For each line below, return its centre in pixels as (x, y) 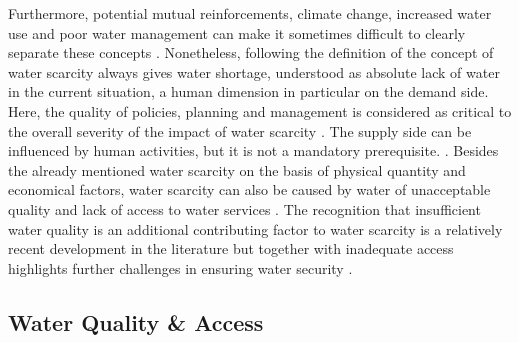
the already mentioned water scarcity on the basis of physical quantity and (237, 169)
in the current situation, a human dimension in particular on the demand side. (248, 91)
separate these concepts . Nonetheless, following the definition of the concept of (251, 52)
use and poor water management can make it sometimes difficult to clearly (237, 32)
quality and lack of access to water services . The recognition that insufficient (244, 208)
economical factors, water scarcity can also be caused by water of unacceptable (249, 189)
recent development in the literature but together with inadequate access (231, 248)
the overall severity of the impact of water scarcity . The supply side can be (240, 130)
